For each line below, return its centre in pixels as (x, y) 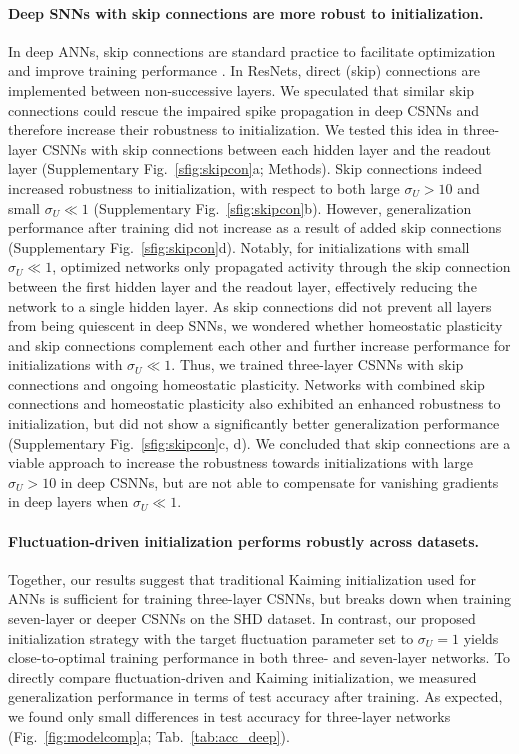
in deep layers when (68, 501)
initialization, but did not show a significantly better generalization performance (254, 423)
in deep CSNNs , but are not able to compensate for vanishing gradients (279, 481)
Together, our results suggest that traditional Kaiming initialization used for (242, 578)
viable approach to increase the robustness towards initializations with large (240, 462)
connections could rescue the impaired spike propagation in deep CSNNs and (244, 109)
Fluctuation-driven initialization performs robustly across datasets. (244, 540)
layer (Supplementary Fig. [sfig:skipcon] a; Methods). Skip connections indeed (245, 168)
